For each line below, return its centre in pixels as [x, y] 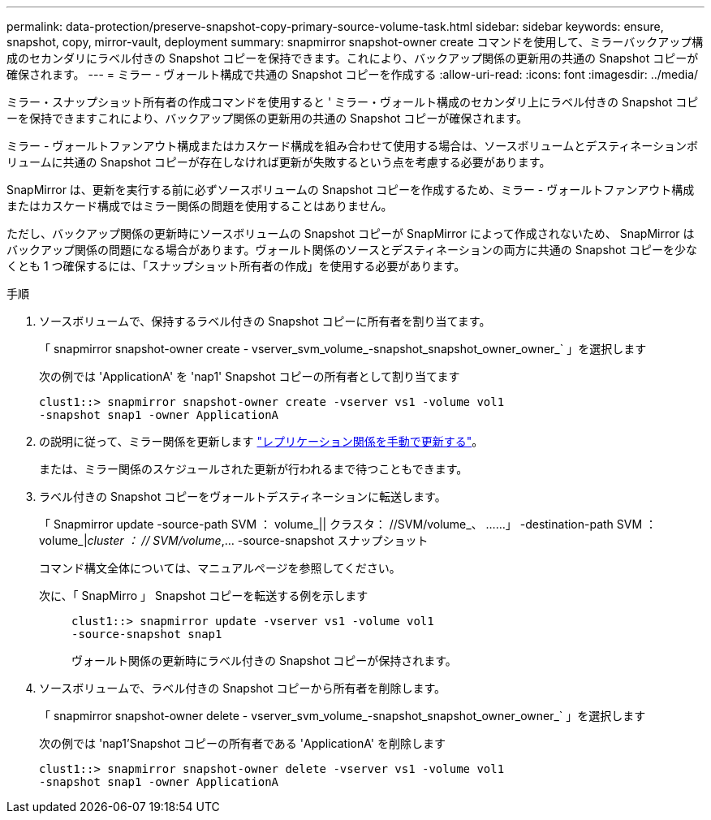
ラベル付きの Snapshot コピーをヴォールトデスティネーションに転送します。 [243, 496]
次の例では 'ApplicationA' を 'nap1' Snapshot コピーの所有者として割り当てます [250, 376]
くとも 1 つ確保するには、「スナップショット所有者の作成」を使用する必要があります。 [236, 266]
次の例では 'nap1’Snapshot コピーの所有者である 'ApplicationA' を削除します [242, 743]
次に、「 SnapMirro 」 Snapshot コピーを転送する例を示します [204, 596]
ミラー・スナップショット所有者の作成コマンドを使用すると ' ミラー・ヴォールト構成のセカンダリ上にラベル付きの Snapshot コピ [353, 102]
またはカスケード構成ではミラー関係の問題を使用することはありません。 [200, 206]
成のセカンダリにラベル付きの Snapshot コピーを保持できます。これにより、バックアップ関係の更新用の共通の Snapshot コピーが [353, 58]
